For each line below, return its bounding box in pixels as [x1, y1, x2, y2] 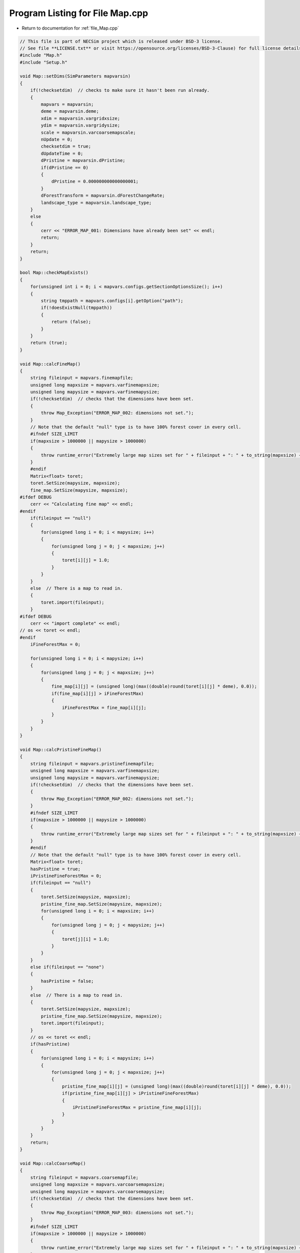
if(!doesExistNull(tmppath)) [40, 305, 112, 311]
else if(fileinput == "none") [30, 964, 104, 970]
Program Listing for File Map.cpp [9, 8, 148, 19]
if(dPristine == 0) [40, 164, 88, 170]
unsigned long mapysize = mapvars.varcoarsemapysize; [30, 1188, 165, 1194]
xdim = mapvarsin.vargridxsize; [40, 115, 120, 121]
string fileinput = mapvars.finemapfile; [30, 375, 133, 381]
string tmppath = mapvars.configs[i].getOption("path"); [40, 298, 183, 303]
